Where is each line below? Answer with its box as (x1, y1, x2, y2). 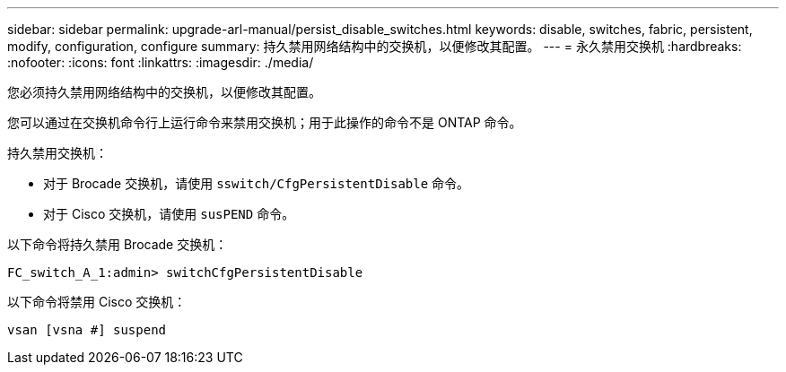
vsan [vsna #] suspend (7, 323, 167, 337)
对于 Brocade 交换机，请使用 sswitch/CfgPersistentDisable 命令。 (43, 176, 470, 191)
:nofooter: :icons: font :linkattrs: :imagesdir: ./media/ (7, 55, 314, 70)
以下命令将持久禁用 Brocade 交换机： (7, 237, 228, 252)
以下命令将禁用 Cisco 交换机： (7, 294, 187, 309)
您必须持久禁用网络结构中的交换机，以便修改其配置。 (7, 84, 321, 99)
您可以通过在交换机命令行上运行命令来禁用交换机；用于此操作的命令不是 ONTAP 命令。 (7, 115, 522, 130)
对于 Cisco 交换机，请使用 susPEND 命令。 (43, 206, 295, 221)
